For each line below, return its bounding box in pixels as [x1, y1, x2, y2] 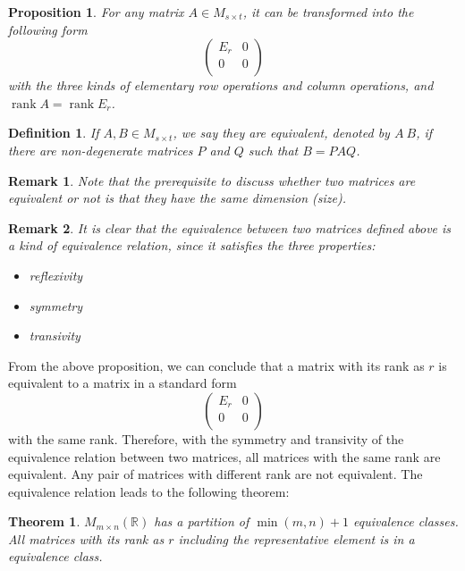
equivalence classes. [352, 512, 459, 531]
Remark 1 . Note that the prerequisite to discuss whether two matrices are [8, 171, 416, 189]
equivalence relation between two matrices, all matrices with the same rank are [8, 447, 441, 466]
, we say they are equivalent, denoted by [173, 123, 390, 142]
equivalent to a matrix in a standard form [8, 374, 237, 392]
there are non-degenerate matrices [8, 140, 193, 159]
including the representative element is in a [178, 529, 415, 548]
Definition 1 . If [8, 123, 99, 142]
